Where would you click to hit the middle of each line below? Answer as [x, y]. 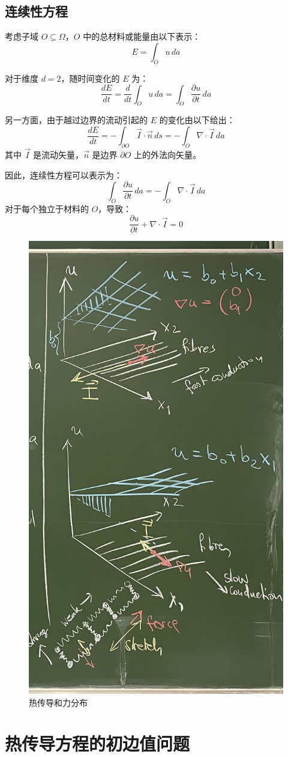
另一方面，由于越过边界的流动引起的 [76, 120]
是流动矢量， [58, 155]
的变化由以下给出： [197, 120]
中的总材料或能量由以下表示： [142, 36]
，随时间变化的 [90, 78]
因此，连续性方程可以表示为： [64, 175]
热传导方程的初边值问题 [97, 743]
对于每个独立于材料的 [47, 208]
